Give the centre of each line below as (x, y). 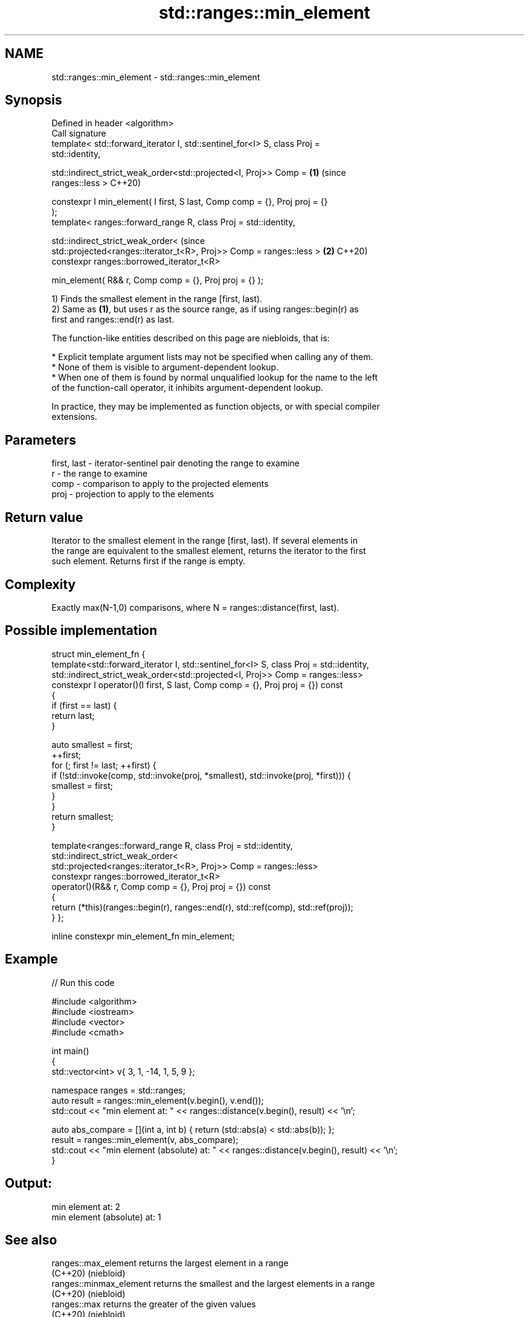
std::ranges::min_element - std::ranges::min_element (156, 77)
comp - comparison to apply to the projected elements (160, 484)
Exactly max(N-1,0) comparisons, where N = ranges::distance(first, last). (195, 607)
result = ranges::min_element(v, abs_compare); (145, 1139)
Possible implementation (81, 631)
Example (31, 959)
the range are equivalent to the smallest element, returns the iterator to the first (209, 551)
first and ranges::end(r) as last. (113, 320)
